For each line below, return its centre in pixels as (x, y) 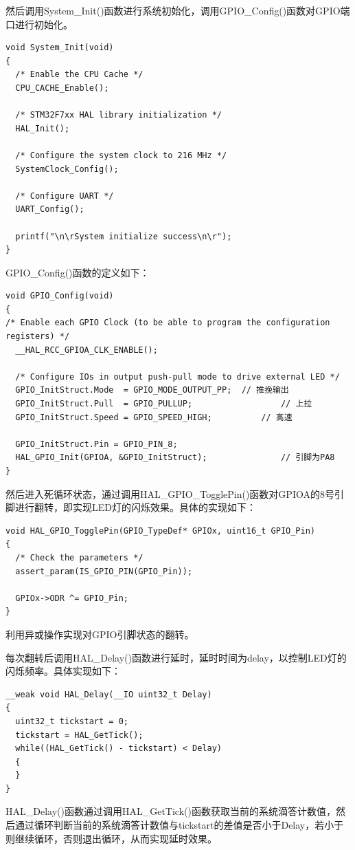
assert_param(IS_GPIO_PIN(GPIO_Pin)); (104, 571)
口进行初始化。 (39, 24)
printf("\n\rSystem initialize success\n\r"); (124, 236)
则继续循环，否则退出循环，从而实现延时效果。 (111, 838)
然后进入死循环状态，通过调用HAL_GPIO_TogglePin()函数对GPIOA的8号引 (175, 493)
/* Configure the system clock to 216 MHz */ (121, 155)
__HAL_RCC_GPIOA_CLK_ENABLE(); (87, 350)
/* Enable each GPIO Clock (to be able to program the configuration (168, 323)
